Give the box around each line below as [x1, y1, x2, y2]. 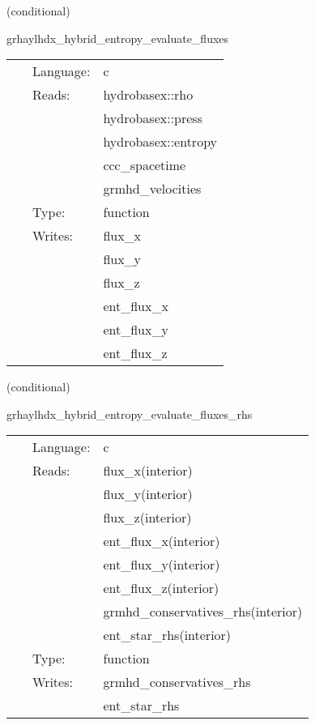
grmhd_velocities [103, 179, 202, 198]
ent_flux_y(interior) [103, 555, 220, 574]
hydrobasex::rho [103, 85, 194, 104]
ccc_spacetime [103, 156, 186, 175]
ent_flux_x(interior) [103, 531, 220, 551]
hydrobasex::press [103, 109, 202, 128]
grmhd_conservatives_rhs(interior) [103, 602, 303, 621]
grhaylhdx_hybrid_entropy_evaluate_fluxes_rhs [6, 405, 253, 422]
